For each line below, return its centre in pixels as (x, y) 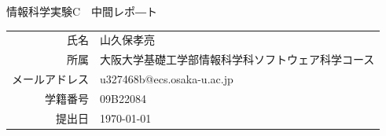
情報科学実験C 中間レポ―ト (82, 11)
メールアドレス (50, 79)
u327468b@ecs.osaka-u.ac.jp (167, 79)
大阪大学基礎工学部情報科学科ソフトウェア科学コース (237, 59)
